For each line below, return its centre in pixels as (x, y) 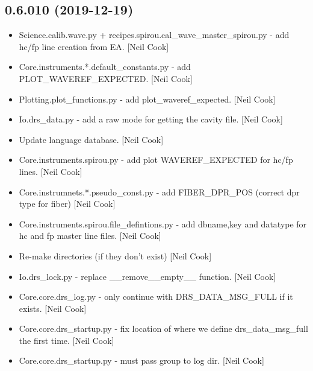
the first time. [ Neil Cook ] (67, 340)
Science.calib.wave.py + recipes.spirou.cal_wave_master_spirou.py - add (154, 35)
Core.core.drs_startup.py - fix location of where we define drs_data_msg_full (163, 328)
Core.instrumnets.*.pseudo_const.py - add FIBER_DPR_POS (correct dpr (159, 192)
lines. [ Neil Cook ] (51, 171)
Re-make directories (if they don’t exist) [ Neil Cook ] (115, 255)
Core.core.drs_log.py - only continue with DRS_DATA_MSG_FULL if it (156, 296)
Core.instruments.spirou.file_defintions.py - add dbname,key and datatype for (163, 224)
